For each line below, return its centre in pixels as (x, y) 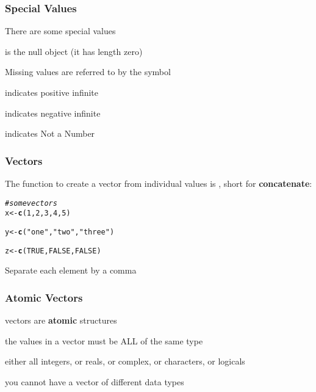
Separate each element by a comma (71, 270)
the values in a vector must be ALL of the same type (104, 340)
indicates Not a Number (50, 133)
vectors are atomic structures (61, 320)
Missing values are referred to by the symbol (88, 72)
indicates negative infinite (53, 113)
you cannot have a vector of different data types (95, 381)
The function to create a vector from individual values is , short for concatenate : (159, 183)
